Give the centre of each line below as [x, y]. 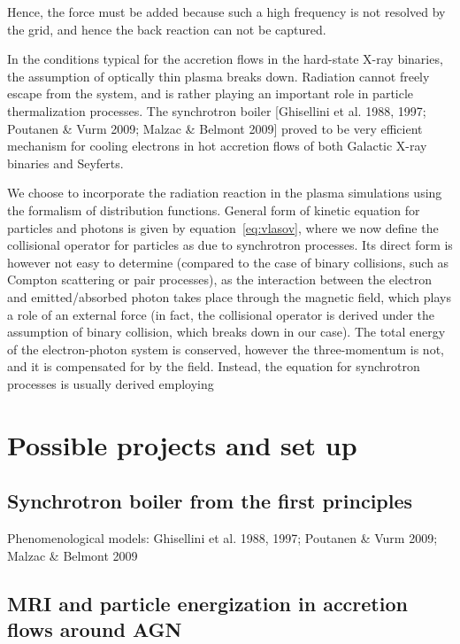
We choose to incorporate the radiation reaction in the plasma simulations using [225, 193]
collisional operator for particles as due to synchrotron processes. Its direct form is [230, 245]
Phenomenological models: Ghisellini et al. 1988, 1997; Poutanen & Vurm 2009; [222, 538]
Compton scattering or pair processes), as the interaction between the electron [220, 279]
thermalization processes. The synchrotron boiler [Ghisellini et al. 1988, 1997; [217, 110]
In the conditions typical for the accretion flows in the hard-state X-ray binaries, [225, 59]
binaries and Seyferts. [65, 163]
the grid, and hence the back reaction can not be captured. [167, 29]
